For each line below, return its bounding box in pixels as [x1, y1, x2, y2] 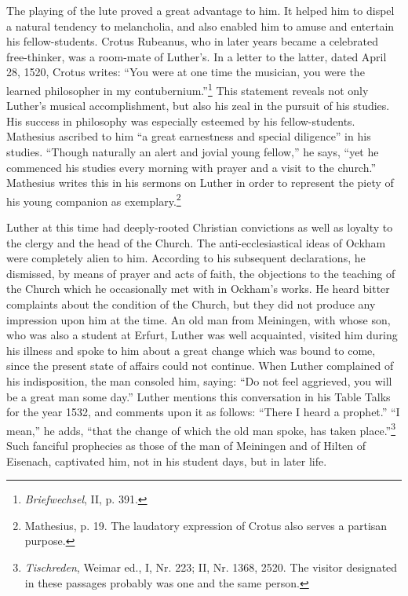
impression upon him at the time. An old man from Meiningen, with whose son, [6, 311, 391, 327]
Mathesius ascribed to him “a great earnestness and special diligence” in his [6, 128, 371, 144]
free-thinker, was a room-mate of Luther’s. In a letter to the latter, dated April [6, 48, 387, 64]
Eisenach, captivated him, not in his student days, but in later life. [6, 452, 327, 469]
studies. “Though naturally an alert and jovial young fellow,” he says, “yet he [6, 144, 379, 159]
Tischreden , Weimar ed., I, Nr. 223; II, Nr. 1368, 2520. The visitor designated [24, 558, 398, 575]
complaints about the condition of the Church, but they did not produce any [6, 296, 376, 312]
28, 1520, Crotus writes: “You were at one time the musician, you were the [6, 64, 365, 80]
